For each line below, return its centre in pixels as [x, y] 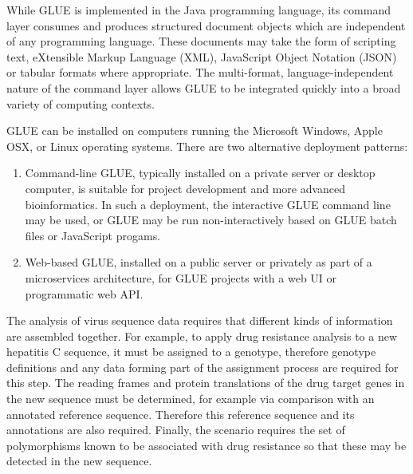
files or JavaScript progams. [93, 235]
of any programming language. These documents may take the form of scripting [201, 41]
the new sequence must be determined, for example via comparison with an [191, 399]
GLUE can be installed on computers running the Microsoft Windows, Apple [195, 130]
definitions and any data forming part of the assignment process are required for [203, 367]
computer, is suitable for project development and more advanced [185, 188]
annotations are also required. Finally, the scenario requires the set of [176, 430]
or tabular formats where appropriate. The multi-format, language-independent [200, 72]
